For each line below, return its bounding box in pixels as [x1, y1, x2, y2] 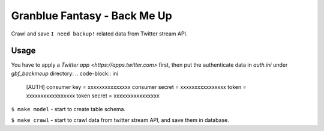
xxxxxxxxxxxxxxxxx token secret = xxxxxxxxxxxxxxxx [26, 92, 160, 99]
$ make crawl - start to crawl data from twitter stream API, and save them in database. [11, 117, 229, 124]
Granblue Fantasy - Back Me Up [11, 9, 172, 22]
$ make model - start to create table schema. [11, 106, 126, 113]
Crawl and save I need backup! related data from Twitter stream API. [11, 30, 188, 37]
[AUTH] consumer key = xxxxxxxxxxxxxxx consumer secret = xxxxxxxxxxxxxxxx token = [26, 84, 247, 91]
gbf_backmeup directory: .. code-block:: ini [11, 70, 119, 77]
